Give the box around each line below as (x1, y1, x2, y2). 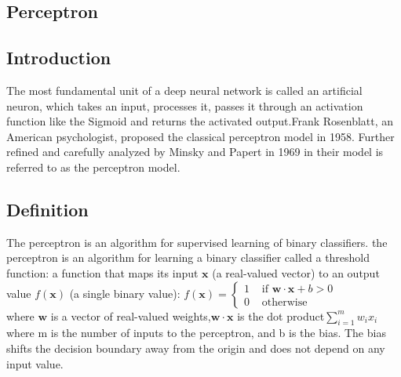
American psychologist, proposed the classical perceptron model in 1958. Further (6, 128, 395, 144)
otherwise (261, 296, 308, 308)
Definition (6, 197, 89, 221)
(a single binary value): (69, 285, 180, 301)
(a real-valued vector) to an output (212, 264, 380, 281)
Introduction (6, 45, 111, 70)
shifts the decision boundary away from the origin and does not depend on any (6, 339, 385, 356)
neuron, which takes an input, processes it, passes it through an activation (6, 97, 363, 114)
